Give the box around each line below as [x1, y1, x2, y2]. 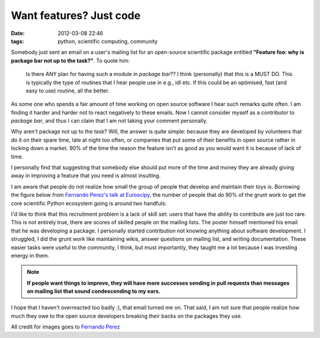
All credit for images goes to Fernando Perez [11, 323, 120, 330]
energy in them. [11, 252, 50, 259]
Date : [11, 30, 25, 37]
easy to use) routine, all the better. [25, 87, 110, 94]
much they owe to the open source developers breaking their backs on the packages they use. [11, 312, 242, 320]
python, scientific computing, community [57, 37, 158, 44]
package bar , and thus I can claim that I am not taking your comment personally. [11, 117, 207, 125]
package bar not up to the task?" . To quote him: [11, 57, 130, 64]
